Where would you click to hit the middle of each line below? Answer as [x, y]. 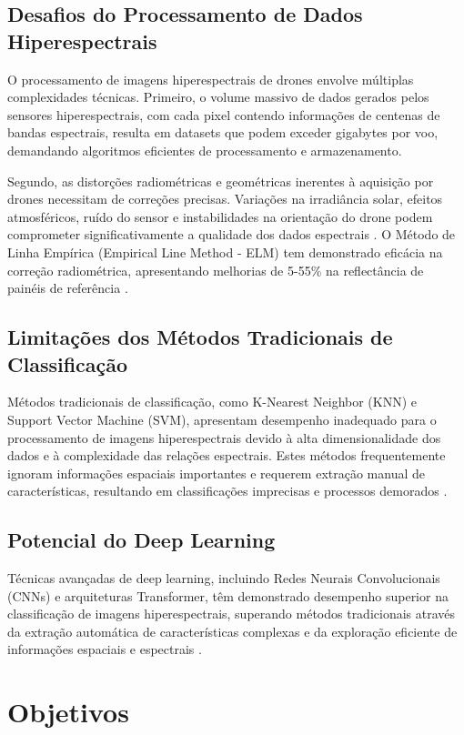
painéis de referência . [68, 288]
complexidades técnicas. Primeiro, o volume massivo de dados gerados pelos [218, 97]
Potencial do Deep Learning [141, 540]
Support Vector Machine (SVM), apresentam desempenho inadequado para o [222, 419]
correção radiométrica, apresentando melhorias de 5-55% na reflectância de [216, 270]
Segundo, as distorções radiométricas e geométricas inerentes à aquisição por [221, 181]
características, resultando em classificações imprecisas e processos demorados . [227, 491]
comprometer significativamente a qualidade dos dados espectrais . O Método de [232, 234]
